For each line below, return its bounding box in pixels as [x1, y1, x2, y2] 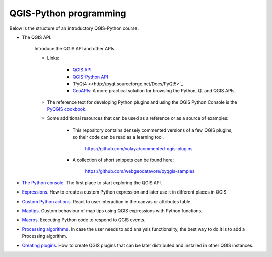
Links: [47, 55, 60, 61]
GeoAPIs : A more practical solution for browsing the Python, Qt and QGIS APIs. [72, 88, 236, 94]
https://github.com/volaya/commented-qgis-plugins [85, 145, 193, 151]
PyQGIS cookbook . [47, 106, 87, 112]
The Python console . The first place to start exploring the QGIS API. [22, 179, 162, 186]
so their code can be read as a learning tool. [72, 134, 164, 140]
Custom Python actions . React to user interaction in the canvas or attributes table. [22, 198, 192, 204]
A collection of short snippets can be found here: [72, 157, 174, 163]
